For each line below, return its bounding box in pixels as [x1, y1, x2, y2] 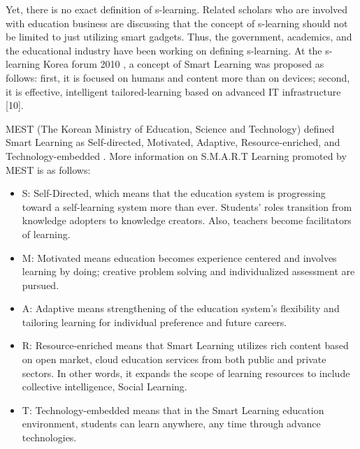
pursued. [22, 277, 59, 292]
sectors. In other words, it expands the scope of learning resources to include [22, 365, 350, 380]
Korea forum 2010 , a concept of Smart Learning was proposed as [43, 57, 324, 71]
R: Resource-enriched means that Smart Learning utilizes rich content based [22, 338, 349, 353]
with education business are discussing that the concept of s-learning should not [6, 15, 348, 30]
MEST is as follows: [6, 162, 91, 177]
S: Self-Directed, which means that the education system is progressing [22, 186, 326, 200]
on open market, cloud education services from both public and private [22, 352, 326, 367]
